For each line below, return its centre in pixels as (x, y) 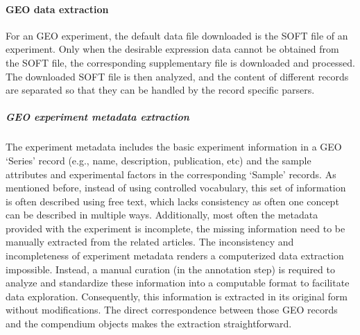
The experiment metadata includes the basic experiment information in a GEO (174, 147)
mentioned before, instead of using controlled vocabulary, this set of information (176, 188)
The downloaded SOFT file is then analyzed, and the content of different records (177, 76)
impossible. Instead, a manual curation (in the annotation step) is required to (170, 269)
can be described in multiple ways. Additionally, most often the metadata (162, 215)
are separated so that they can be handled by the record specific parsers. (160, 90)
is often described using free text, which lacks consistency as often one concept (172, 201)
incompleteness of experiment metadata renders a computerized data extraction (175, 256)
